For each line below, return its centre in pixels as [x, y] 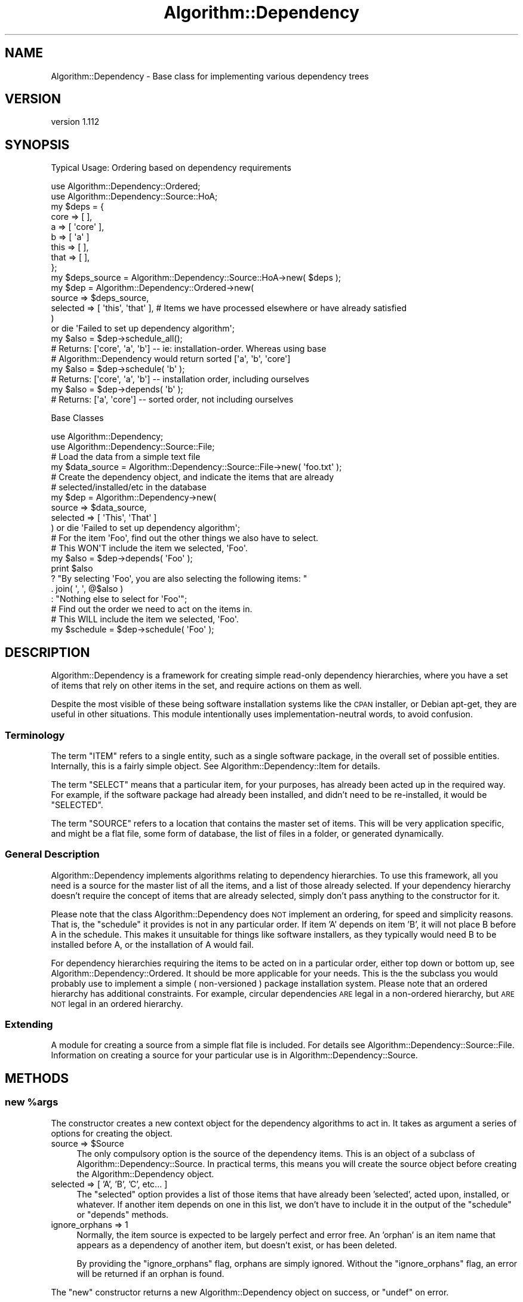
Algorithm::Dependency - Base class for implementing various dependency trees [210, 76]
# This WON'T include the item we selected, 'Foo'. [149, 548]
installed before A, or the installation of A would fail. [152, 944]
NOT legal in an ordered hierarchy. [117, 1003]
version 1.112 [75, 122]
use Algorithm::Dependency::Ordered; [126, 186]
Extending [29, 1024]
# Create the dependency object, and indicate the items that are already [193, 477]
